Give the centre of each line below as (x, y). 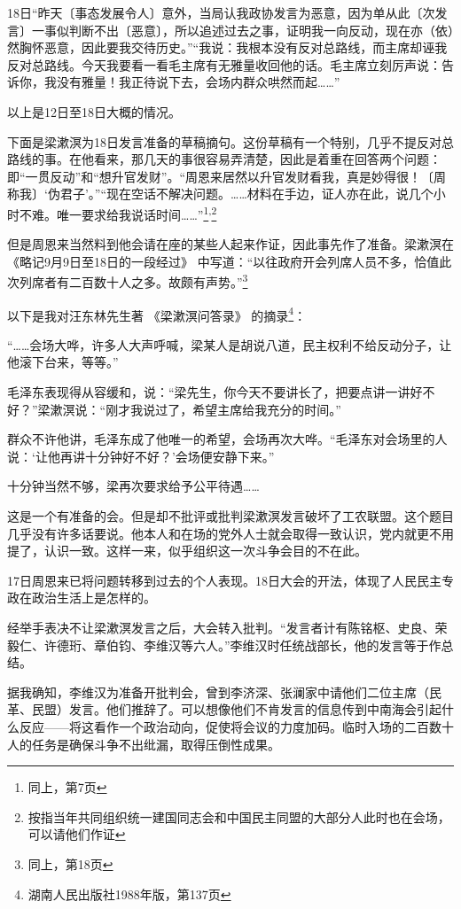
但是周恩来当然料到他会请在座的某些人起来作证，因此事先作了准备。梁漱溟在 (230, 244)
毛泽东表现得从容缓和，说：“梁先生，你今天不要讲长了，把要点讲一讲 (209, 392)
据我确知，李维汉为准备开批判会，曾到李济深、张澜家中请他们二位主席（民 (224, 691)
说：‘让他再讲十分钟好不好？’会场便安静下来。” (141, 456)
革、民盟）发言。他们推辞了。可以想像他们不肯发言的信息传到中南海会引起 (224, 709)
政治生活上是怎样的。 (94, 598)
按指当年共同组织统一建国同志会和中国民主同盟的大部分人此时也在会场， (239, 816)
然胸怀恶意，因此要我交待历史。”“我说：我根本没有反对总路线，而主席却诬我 (227, 47)
